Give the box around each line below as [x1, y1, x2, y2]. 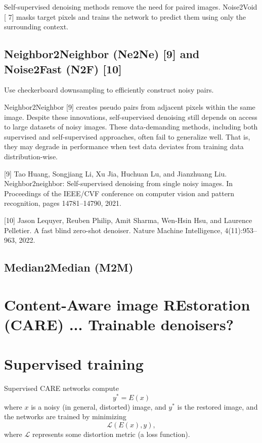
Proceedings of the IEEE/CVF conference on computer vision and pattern [4, 188, 235, 198]
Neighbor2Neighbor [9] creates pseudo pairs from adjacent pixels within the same [4, 101, 255, 112]
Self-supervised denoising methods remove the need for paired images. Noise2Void [4, 2, 257, 12]
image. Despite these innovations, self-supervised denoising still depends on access [4, 111, 257, 122]
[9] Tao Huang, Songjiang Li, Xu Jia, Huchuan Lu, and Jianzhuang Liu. [4, 168, 227, 179]
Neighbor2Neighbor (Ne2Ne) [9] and [4, 46, 200, 62]
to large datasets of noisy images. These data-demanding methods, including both [4, 121, 258, 132]
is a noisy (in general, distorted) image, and [31, 401, 166, 412]
